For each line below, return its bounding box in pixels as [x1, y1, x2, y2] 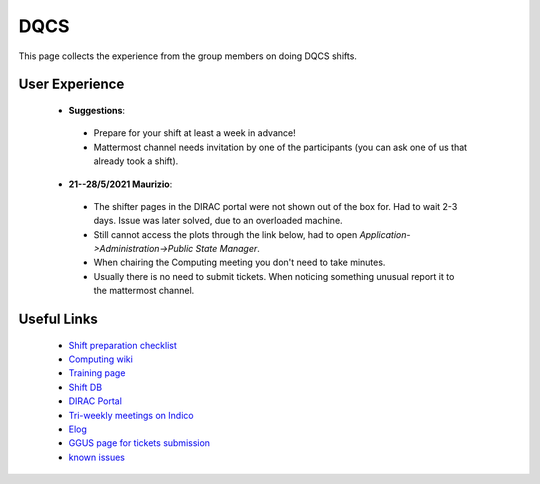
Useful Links [18, 311, 99, 328]
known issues [68, 451, 125, 463]
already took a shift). [93, 155, 179, 167]
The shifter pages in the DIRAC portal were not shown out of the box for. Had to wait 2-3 [93, 200, 458, 212]
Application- [359, 228, 411, 240]
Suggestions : [68, 104, 125, 116]
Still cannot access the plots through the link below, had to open [93, 228, 358, 240]
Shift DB [68, 381, 103, 393]
